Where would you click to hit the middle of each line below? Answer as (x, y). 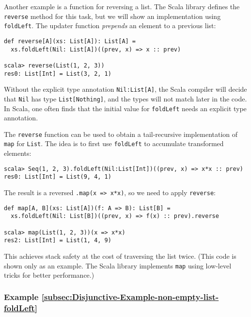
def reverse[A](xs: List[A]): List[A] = (70, 41)
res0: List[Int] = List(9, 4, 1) (58, 177)
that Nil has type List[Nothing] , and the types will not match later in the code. (125, 98)
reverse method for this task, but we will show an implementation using (112, 16)
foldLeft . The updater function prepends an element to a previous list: (110, 25)
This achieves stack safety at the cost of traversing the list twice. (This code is (120, 256)
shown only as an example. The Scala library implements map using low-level (118, 265)
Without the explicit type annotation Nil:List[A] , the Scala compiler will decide (125, 89)
